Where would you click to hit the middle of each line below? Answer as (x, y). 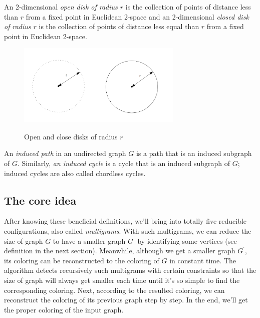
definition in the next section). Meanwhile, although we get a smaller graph (120, 251)
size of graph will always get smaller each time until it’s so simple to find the (122, 280)
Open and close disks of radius (71, 136)
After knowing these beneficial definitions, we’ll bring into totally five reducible (125, 221)
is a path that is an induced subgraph (194, 153)
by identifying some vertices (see (187, 241)
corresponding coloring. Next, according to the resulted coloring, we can (114, 290)
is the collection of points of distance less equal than (119, 26)
